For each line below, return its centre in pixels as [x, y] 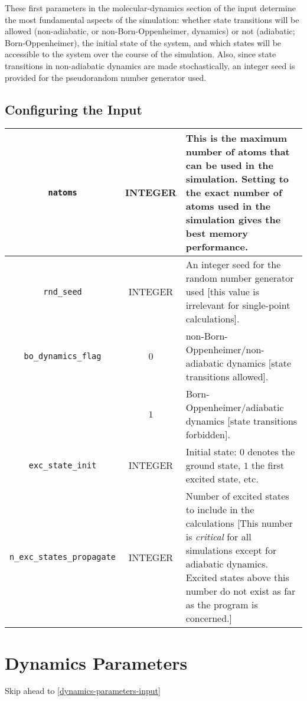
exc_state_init [63, 465]
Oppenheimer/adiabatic [235, 407]
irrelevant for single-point [238, 305]
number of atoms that [238, 152]
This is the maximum [236, 138]
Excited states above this [237, 578]
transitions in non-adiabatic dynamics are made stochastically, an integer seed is [150, 65]
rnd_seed [63, 291]
